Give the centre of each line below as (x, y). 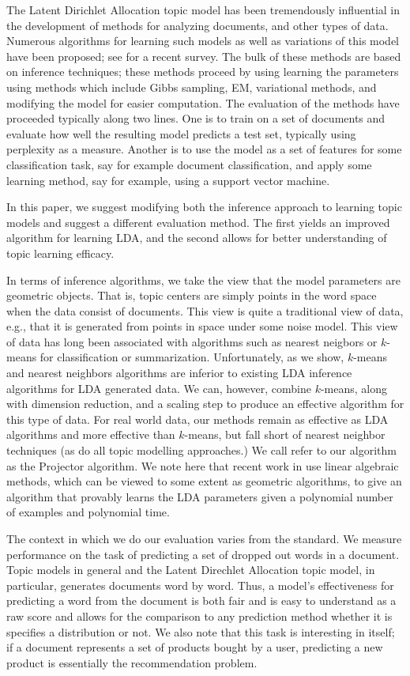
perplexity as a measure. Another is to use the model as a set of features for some (204, 149)
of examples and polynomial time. (88, 512)
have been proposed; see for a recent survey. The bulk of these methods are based (204, 56)
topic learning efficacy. (60, 253)
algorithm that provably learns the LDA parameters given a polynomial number (200, 496)
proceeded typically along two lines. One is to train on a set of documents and (196, 118)
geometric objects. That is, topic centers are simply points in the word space (192, 295)
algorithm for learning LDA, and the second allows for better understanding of (197, 238)
